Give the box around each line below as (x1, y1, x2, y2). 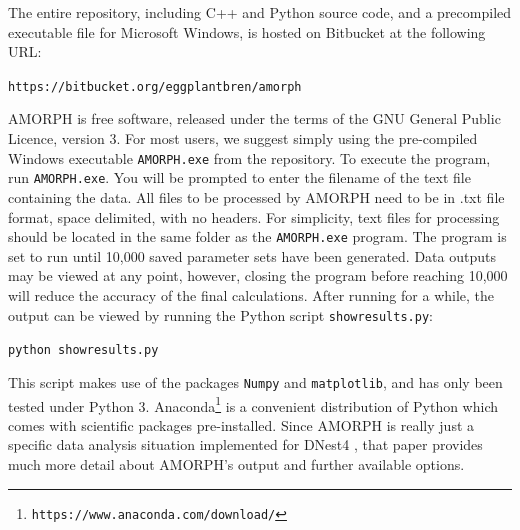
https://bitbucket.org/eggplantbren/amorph (8, 79, 302, 94)
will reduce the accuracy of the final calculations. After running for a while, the (8, 284, 495, 305)
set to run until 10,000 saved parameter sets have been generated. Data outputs (8, 245, 496, 266)
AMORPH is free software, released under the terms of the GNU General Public (8, 108, 501, 129)
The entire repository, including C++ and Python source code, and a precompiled (8, 2, 512, 22)
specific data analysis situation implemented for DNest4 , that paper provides (8, 434, 483, 455)
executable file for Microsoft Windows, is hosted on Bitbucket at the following (8, 21, 486, 42)
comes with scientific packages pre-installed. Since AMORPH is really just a (8, 414, 475, 435)
